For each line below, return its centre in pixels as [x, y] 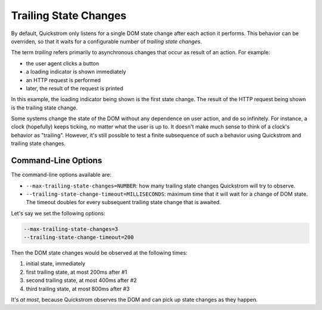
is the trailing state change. [44, 108]
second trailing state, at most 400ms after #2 [81, 280]
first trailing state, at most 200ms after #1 [77, 272]
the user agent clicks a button [63, 63]
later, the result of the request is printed [75, 88]
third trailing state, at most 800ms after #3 [78, 289]
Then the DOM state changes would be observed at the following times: [99, 253]
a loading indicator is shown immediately [76, 72]
